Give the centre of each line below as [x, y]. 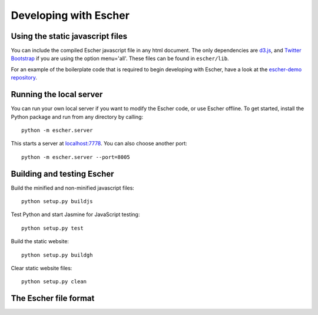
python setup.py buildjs [57, 201]
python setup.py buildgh [57, 255]
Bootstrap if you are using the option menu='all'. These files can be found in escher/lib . [120, 58]
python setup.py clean [54, 282]
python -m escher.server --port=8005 [76, 157]
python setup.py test [52, 228]
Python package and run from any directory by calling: [77, 117]
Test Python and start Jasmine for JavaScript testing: [75, 214]
